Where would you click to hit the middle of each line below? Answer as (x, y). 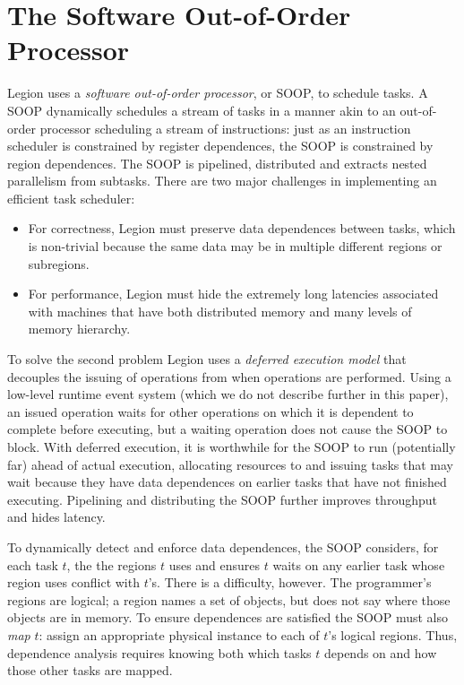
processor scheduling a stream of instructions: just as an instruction (225, 128)
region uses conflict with (73, 582)
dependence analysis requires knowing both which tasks (159, 652)
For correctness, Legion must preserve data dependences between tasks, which (242, 228)
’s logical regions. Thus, (393, 634)
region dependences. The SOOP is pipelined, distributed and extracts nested (217, 163)
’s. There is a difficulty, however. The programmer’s (290, 582)
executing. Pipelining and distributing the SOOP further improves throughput (222, 499)
